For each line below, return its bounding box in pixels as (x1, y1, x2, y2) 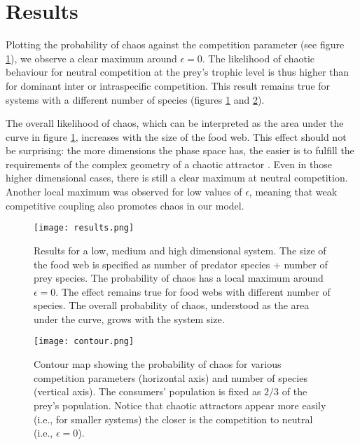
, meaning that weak (249, 184, 338, 199)
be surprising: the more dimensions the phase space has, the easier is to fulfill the (6, 143, 354, 158)
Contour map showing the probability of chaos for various (34, 357, 282, 371)
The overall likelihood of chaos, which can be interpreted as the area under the (6, 116, 344, 130)
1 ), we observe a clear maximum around (6, 50, 177, 65)
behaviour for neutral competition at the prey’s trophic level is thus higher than (6, 64, 349, 79)
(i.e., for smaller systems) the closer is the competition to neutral (34, 411, 313, 426)
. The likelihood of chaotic (202, 50, 315, 65)
